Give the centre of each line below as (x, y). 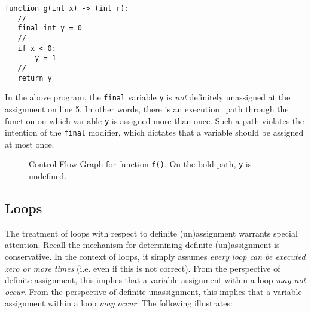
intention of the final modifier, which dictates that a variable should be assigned (154, 132)
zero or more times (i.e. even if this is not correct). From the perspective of (143, 268)
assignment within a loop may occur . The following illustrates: (119, 303)
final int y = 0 (50, 28)
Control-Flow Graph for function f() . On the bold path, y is (140, 164)
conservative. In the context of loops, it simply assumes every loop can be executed (155, 257)
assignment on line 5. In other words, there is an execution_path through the (147, 108)
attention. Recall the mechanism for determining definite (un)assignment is (142, 245)
